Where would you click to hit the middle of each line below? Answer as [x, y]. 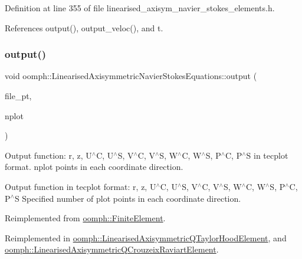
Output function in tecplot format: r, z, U [81, 186]
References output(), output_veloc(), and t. [84, 27]
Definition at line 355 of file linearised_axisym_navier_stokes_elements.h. [140, 8]
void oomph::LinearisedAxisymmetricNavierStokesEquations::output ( [131, 76]
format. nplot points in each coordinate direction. [94, 167]
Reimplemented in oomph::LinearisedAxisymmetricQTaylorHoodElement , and [146, 237]
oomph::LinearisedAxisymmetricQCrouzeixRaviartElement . [112, 249]
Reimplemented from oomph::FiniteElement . [85, 218]
